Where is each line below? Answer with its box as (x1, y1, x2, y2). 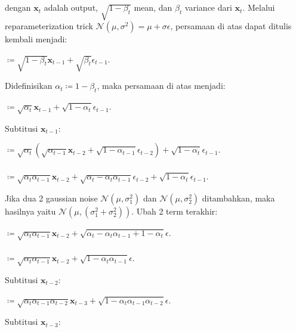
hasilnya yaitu (5, 204, 56, 217)
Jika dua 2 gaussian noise (5, 191, 98, 204)
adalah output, (44, 1, 98, 14)
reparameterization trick (5, 19, 93, 32)
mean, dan (134, 1, 172, 14)
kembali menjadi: (5, 32, 67, 45)
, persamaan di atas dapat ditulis (170, 19, 292, 32)
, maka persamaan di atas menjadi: (97, 79, 226, 92)
